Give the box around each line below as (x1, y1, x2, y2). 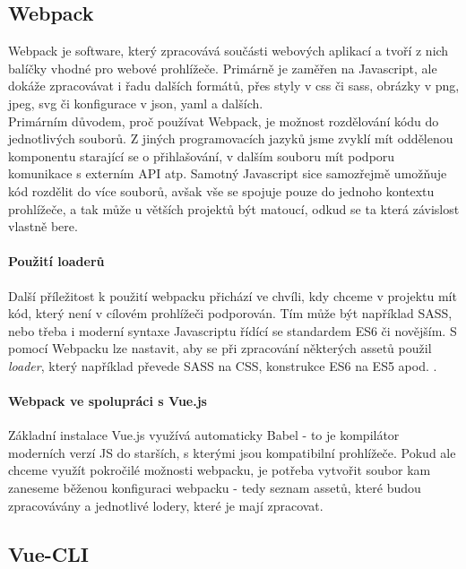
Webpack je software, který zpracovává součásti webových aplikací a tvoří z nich (8, 41, 449, 60)
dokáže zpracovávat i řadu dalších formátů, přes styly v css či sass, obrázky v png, (8, 76, 460, 95)
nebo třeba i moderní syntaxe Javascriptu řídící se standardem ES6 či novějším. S (8, 321, 457, 340)
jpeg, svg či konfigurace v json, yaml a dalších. (8, 93, 263, 112)
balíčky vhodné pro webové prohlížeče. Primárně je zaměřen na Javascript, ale (8, 58, 437, 77)
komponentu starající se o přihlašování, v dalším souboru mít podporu (8, 146, 395, 165)
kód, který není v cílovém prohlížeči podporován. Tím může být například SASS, (8, 304, 453, 323)
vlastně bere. (8, 217, 78, 236)
